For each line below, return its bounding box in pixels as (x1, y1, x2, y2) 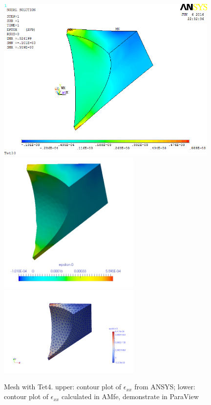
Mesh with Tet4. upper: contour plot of (4, 381, 122, 392)
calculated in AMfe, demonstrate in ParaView (62, 391, 199, 402)
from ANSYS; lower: (134, 381, 195, 392)
